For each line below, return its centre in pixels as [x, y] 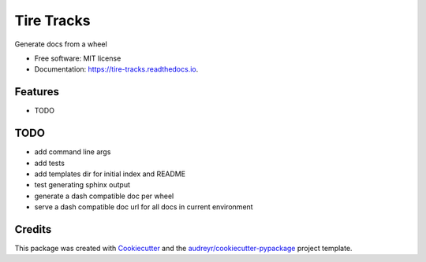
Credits [33, 229]
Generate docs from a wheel [61, 44]
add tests [49, 163]
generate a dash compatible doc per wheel [104, 196]
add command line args [73, 152]
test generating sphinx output [82, 185]
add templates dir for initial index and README [110, 174]
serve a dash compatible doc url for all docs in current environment [144, 207]
